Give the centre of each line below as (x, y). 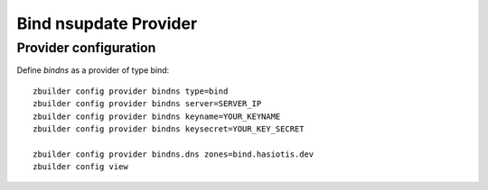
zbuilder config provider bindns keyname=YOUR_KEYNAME (157, 116)
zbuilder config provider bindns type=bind (131, 91)
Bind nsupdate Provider (107, 23)
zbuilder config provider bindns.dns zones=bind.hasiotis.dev (174, 154)
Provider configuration (86, 48)
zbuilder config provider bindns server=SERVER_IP (147, 104)
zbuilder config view (80, 167)
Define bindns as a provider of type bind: (93, 70)
